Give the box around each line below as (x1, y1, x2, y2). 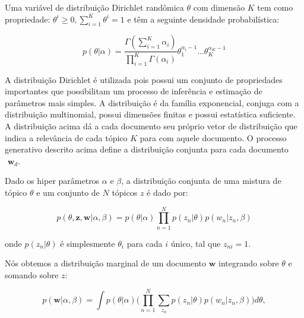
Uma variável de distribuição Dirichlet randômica (5, 1, 184, 13)
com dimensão (193, 1, 245, 13)
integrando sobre (218, 257, 279, 269)
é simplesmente (60, 237, 115, 249)
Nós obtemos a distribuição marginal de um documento (5, 257, 207, 269)
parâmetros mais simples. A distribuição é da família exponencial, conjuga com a (5, 96, 299, 109)
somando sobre (5, 268, 59, 281)
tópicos (112, 186, 138, 198)
